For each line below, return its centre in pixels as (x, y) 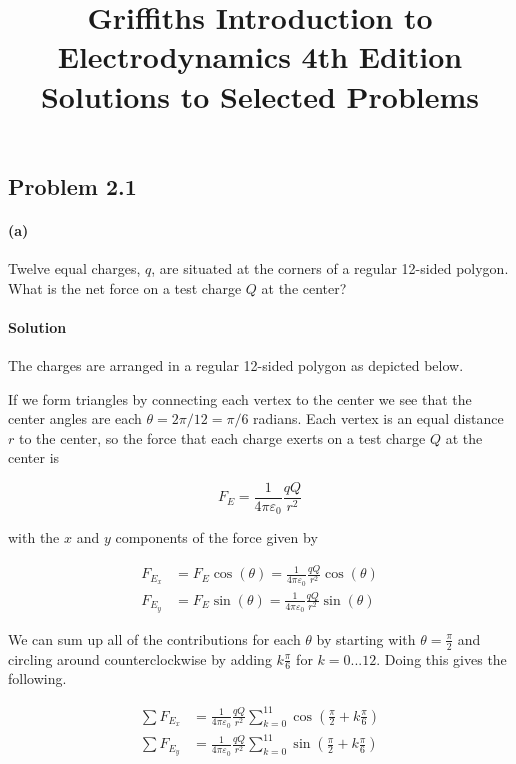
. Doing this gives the (441, 658)
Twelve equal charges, (74, 267)
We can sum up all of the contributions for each (154, 638)
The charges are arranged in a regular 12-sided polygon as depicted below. (236, 364)
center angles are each (75, 418)
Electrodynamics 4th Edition (260, 56)
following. (37, 678)
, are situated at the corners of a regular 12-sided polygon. (330, 267)
